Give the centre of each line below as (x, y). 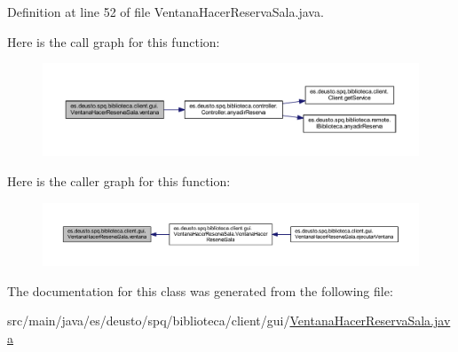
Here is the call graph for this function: (114, 41)
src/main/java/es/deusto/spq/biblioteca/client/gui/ (149, 321)
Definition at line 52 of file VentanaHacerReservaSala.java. (166, 12)
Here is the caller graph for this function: (119, 180)
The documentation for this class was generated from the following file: (200, 290)
